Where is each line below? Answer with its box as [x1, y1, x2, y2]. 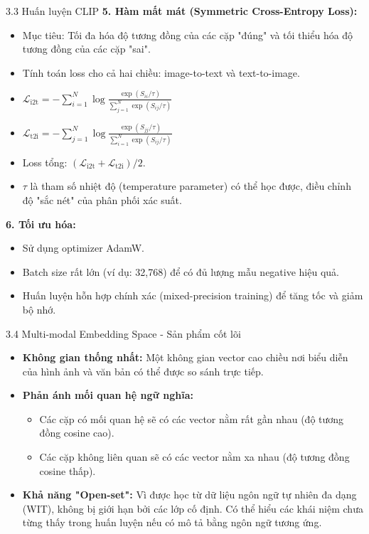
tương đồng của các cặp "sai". [22, 41, 151, 56]
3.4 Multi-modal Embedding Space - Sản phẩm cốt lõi [6, 326, 241, 341]
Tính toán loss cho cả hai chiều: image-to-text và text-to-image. [22, 65, 300, 80]
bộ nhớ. [22, 301, 56, 316]
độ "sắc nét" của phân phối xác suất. [22, 192, 182, 207]
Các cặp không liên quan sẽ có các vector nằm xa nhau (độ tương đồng [39, 449, 350, 464]
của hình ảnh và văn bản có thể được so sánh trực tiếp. [22, 363, 264, 378]
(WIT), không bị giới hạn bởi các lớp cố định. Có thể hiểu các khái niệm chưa [22, 501, 363, 516]
